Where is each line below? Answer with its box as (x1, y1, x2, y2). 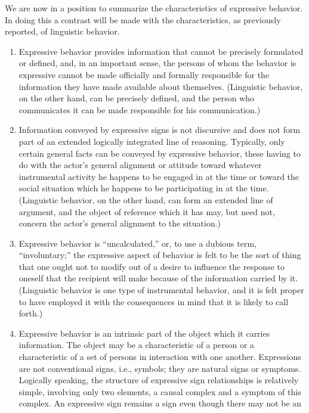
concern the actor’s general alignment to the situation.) (18, 217, 221, 229)
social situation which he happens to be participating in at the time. (18, 182, 269, 194)
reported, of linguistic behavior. (5, 25, 120, 38)
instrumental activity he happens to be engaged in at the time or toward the (18, 170, 299, 182)
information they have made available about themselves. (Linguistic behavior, (18, 80, 303, 92)
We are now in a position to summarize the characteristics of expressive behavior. (5, 2, 303, 14)
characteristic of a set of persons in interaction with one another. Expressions (18, 350, 301, 363)
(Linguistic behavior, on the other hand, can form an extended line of (18, 193, 273, 206)
